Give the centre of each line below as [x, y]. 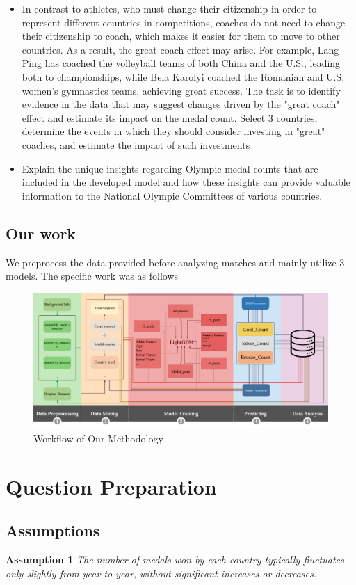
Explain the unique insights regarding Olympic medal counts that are [170, 168]
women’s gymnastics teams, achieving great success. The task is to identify [181, 90]
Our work [41, 233]
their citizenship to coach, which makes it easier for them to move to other [181, 36]
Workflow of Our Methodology [98, 438]
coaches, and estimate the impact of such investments [136, 144]
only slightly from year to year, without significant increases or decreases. [161, 573]
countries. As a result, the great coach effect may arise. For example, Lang [180, 49]
